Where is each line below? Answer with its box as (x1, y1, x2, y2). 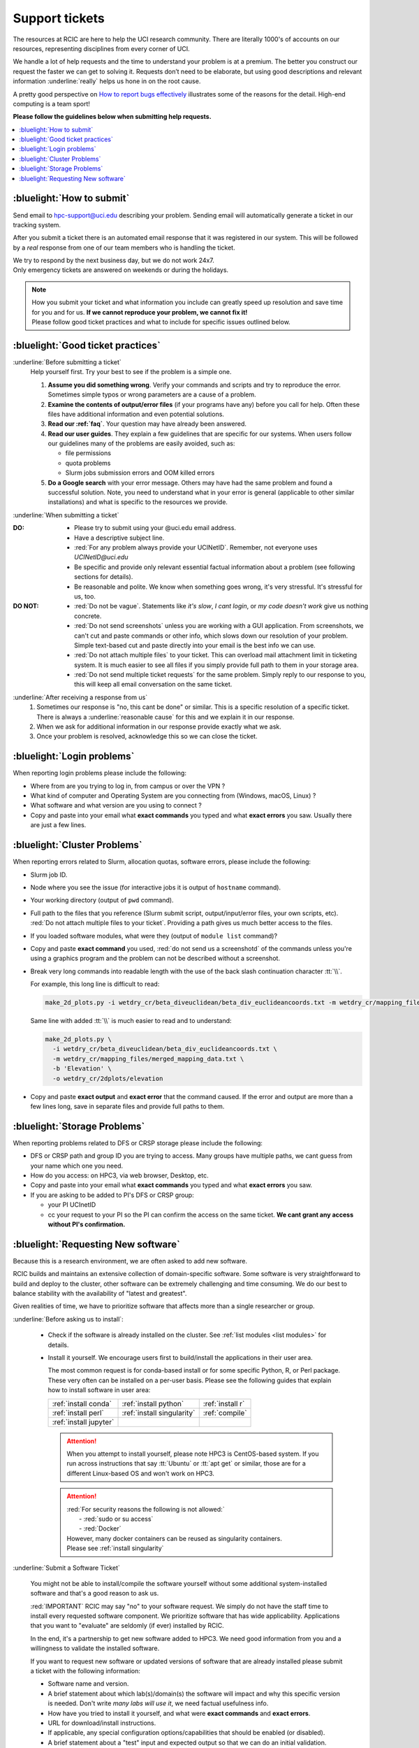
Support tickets (13, 10, 105, 26)
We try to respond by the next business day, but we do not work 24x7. (13, 256, 214, 265)
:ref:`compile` (203, 1407, 247, 1417)
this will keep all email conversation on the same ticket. (74, 680, 233, 689)
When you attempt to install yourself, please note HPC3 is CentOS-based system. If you (66, 1449, 319, 1458)
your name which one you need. (30, 1161, 124, 1170)
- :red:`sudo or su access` (79, 1514, 154, 1523)
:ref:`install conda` (52, 1398, 112, 1408)
